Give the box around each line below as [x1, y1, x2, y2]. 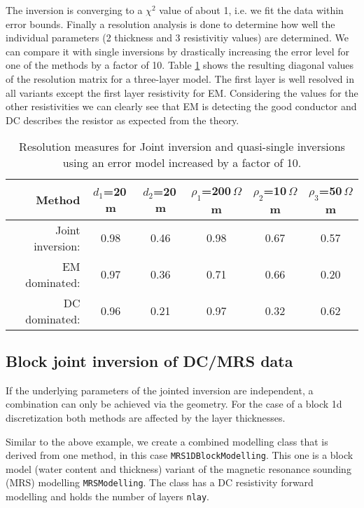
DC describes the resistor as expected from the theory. [6, 112, 239, 127]
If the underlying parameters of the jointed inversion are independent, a [6, 382, 314, 397]
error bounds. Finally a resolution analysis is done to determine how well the [6, 16, 335, 31]
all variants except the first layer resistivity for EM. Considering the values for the [6, 85, 358, 100]
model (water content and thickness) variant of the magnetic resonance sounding [6, 461, 351, 476]
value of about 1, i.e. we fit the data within [159, 3, 344, 17]
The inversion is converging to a [6, 3, 143, 17]
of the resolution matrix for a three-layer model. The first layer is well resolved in [6, 71, 354, 86]
